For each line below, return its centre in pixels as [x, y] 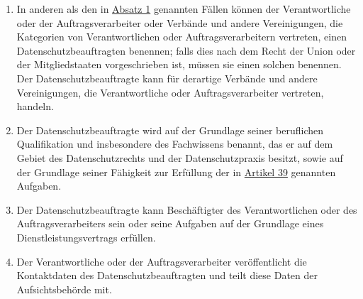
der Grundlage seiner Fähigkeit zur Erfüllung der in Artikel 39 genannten [176, 172]
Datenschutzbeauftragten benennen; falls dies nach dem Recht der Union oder [186, 50]
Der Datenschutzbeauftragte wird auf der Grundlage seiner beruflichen [170, 130]
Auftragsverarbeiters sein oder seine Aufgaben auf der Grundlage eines [170, 223]
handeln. [35, 106]
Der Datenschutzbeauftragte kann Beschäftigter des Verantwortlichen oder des [187, 209]
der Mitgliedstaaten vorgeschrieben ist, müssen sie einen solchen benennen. [179, 64]
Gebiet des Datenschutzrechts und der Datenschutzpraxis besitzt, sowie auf [180, 157]
